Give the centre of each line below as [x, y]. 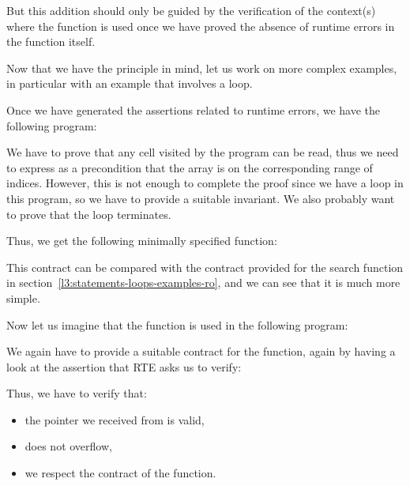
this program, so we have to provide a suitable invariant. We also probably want [201, 198]
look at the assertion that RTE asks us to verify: [124, 366]
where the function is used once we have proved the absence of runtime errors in [201, 26]
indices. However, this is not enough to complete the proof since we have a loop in [205, 183]
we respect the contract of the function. [120, 473]
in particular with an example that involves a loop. [130, 83]
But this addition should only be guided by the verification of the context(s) [191, 10]
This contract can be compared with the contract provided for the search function [205, 267]
